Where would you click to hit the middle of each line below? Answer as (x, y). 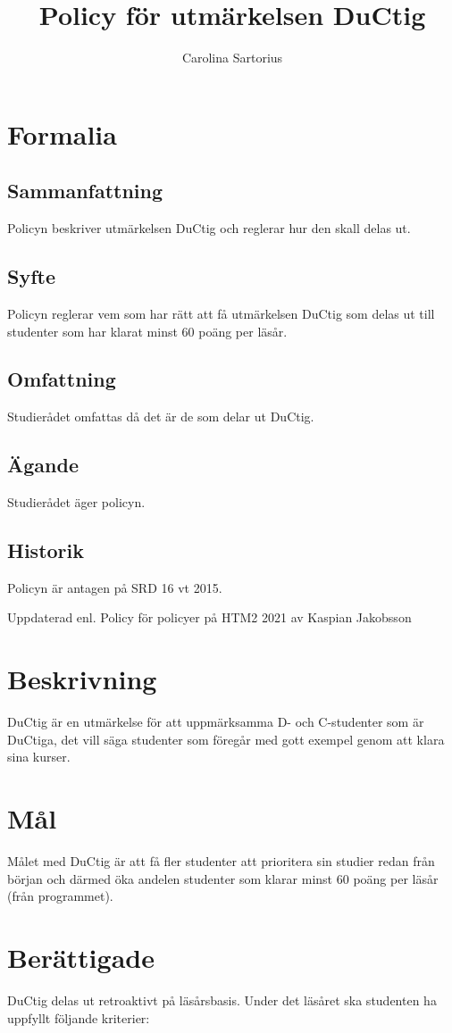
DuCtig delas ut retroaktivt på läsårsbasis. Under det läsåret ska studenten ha (222, 1000)
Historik (46, 550)
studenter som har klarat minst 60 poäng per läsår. (147, 331)
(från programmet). (60, 896)
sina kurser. (39, 757)
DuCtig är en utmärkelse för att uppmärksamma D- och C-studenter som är (216, 722)
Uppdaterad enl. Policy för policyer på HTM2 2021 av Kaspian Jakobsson (209, 617)
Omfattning (62, 379)
